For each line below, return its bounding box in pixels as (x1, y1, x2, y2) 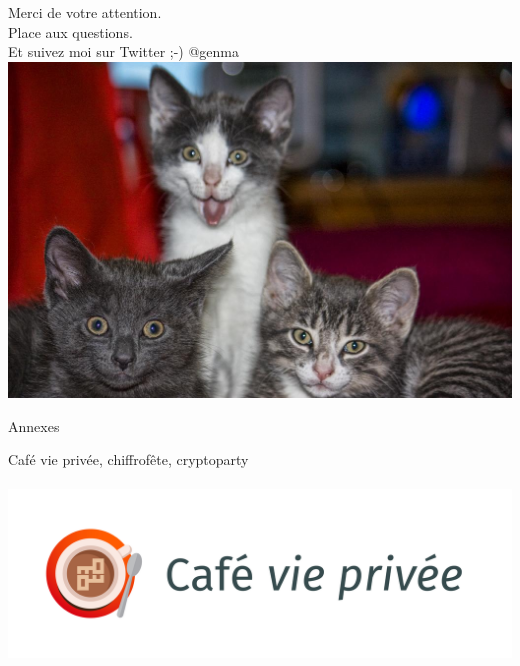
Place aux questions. (8, 21, 133, 42)
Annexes (8, 415, 60, 436)
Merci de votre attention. (8, 2, 162, 22)
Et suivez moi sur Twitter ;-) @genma (8, 41, 240, 62)
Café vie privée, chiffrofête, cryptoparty (8, 449, 249, 470)
